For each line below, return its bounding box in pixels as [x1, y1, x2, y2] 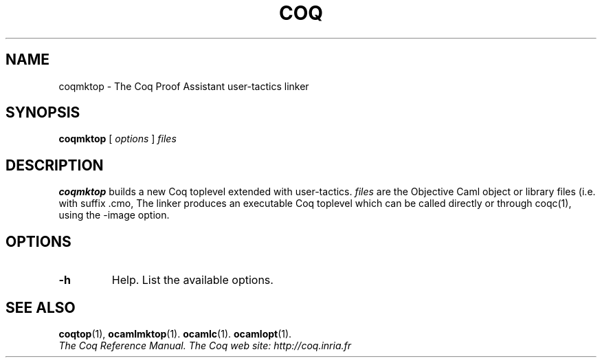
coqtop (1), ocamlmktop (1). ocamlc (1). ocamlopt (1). [58, 327, 292, 340]
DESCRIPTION [5, 156, 104, 174]
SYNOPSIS [5, 104, 80, 122]
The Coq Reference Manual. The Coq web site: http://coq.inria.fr [58, 339, 352, 351]
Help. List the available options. [111, 273, 274, 287]
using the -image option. [58, 209, 170, 221]
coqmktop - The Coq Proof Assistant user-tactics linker [58, 80, 309, 92]
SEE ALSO [5, 298, 76, 316]
